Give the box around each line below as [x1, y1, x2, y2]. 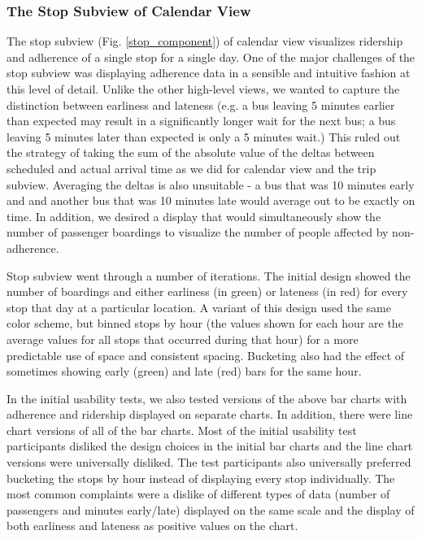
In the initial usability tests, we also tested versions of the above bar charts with [7, 389, 407, 406]
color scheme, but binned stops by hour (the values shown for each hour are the [7, 315, 403, 332]
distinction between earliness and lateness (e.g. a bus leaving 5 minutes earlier [7, 96, 395, 113]
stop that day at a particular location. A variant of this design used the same [7, 298, 392, 315]
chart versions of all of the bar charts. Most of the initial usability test [7, 421, 357, 438]
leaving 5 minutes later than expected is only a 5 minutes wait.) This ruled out [7, 128, 401, 145]
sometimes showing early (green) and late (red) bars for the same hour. [7, 363, 362, 380]
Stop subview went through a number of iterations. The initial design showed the [7, 267, 411, 284]
